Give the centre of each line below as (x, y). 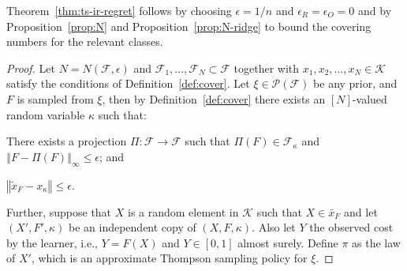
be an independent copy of (133, 227)
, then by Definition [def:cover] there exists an (214, 98)
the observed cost (351, 227)
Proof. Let (31, 68)
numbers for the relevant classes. (85, 41)
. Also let (274, 227)
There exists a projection (67, 141)
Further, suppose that (59, 211)
